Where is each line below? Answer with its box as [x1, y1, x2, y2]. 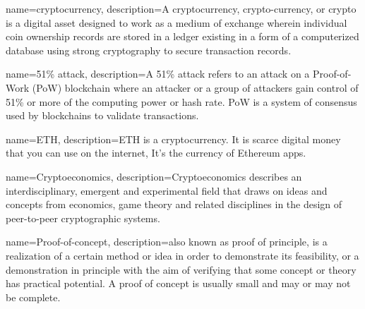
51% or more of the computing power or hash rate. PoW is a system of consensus [6, 94, 357, 109]
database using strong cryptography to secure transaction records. [6, 42, 292, 57]
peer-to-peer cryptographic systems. [6, 210, 160, 225]
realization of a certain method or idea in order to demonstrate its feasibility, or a [6, 248, 359, 262]
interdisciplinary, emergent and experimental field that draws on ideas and [6, 183, 328, 198]
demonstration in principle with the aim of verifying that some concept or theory [6, 262, 357, 277]
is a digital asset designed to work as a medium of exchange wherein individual [6, 15, 347, 30]
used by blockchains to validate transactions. [6, 108, 199, 123]
